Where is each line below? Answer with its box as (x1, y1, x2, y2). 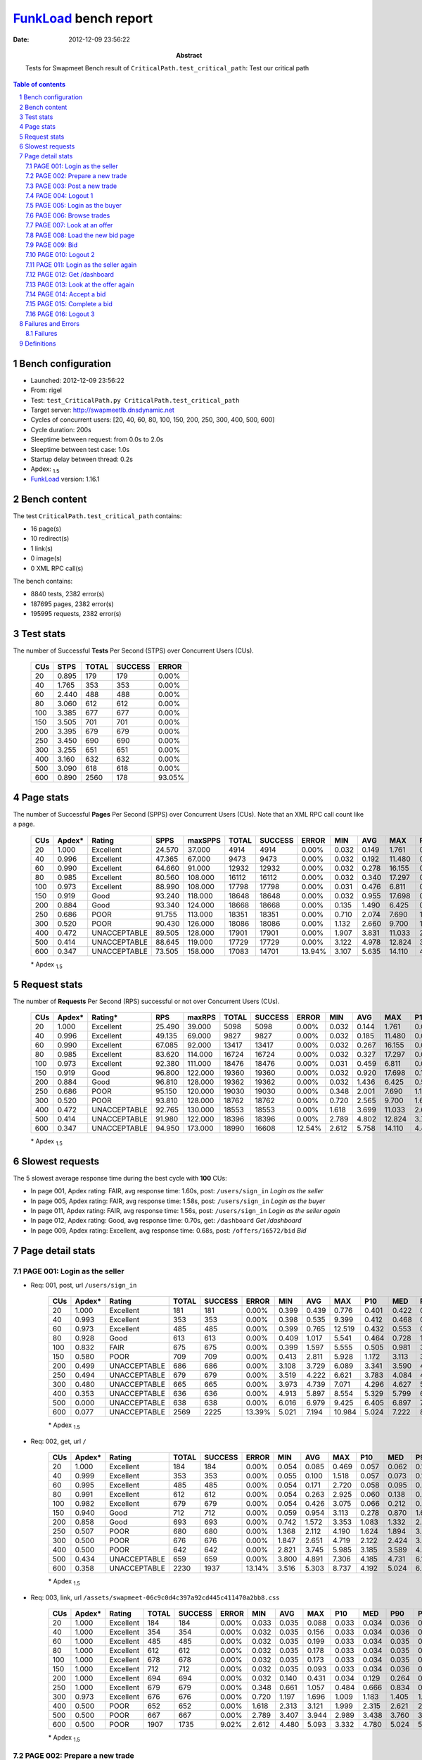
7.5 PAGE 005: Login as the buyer (25, 201, 122, 210)
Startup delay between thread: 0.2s (30, 455, 134, 463)
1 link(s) (30, 544, 53, 553)
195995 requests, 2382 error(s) (30, 610, 122, 618)
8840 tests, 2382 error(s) (30, 590, 105, 598)
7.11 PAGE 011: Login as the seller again (25, 260, 137, 269)
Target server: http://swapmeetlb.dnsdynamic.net (30, 406, 175, 414)
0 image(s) (30, 554, 63, 562)
